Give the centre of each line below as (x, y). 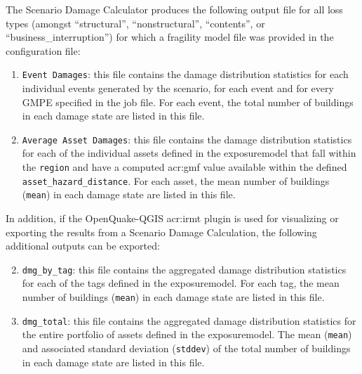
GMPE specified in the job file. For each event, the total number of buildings (188, 102)
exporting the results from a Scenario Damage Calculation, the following (161, 232)
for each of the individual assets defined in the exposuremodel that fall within (189, 153)
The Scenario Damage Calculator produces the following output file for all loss (174, 9)
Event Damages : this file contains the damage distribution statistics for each (185, 74)
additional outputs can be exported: (83, 246)
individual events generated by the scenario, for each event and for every (178, 88)
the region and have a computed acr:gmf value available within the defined (185, 167)
